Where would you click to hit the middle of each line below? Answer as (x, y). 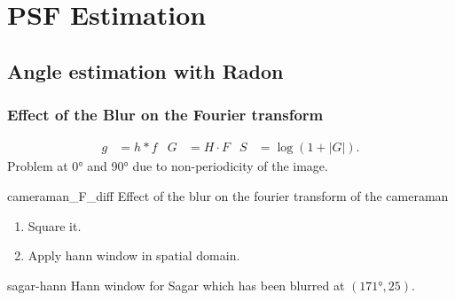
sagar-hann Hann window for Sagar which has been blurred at (176, 285)
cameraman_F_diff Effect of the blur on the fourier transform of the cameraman (228, 196)
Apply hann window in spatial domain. (134, 255)
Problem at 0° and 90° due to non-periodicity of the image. (168, 166)
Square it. (55, 225)
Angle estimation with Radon (145, 70)
